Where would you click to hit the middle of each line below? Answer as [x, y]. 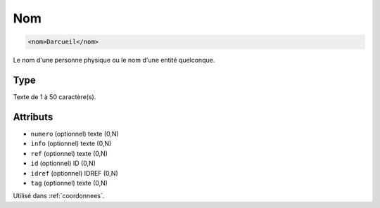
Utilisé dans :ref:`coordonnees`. [59, 196]
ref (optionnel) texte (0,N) [69, 153]
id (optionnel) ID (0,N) [63, 163]
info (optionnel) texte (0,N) [71, 143]
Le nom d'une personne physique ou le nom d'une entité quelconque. [114, 60]
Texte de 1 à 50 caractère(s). [55, 97]
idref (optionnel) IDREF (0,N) [75, 173]
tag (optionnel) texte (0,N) [69, 183]
